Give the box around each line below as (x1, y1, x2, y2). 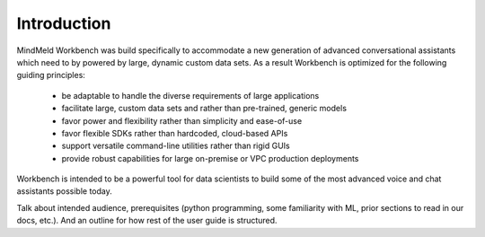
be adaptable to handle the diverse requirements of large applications (61, 90, 320, 101)
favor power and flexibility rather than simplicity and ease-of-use (61, 115, 303, 126)
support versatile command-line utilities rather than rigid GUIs (61, 140, 291, 152)
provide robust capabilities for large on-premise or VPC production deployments (61, 153, 359, 163)
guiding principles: (16, 70, 85, 81)
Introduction (16, 13, 111, 33)
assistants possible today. (16, 186, 112, 197)
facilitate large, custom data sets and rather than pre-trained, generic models (61, 103, 348, 114)
